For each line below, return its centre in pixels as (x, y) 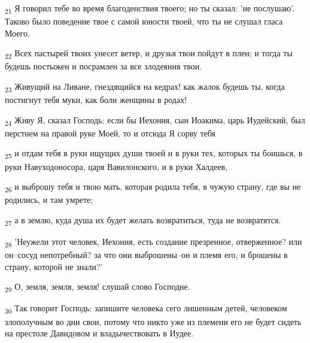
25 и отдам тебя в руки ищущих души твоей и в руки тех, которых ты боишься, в (154, 154)
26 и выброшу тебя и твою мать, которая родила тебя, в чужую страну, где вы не (153, 187)
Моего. (17, 33)
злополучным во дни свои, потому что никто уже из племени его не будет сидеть (153, 321)
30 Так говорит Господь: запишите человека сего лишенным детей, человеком (146, 309)
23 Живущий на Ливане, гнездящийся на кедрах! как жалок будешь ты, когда (145, 87)
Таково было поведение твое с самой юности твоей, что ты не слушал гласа (144, 21)
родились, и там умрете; (49, 200)
